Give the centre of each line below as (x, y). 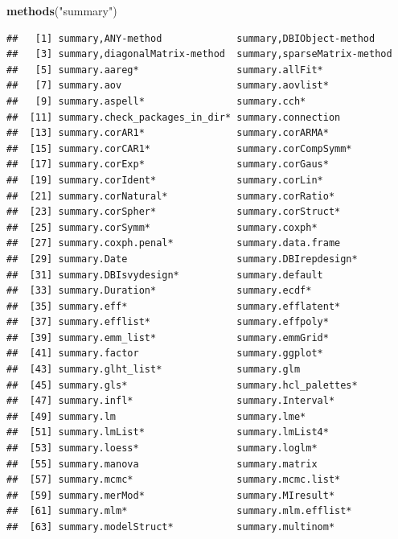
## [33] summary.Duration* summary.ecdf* (159, 291)
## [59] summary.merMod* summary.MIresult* (171, 495)
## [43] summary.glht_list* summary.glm (154, 370)
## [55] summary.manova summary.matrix (162, 464)
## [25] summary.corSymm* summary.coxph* (162, 227)
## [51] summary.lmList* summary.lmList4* (168, 432)
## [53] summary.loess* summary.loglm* (162, 448)
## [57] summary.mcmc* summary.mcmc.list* (174, 480)
